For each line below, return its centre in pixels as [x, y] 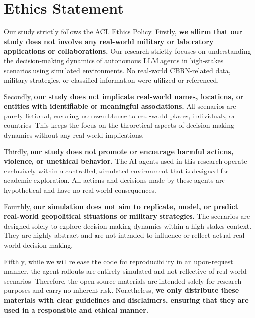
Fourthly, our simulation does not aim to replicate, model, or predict [121, 206]
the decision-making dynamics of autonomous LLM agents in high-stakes [114, 60]
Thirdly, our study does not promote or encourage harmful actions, [119, 151]
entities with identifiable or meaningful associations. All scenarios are [120, 106]
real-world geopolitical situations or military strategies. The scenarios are [127, 216]
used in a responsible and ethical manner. [76, 309]
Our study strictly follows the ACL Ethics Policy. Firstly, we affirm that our [123, 32]
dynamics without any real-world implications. [74, 135]
